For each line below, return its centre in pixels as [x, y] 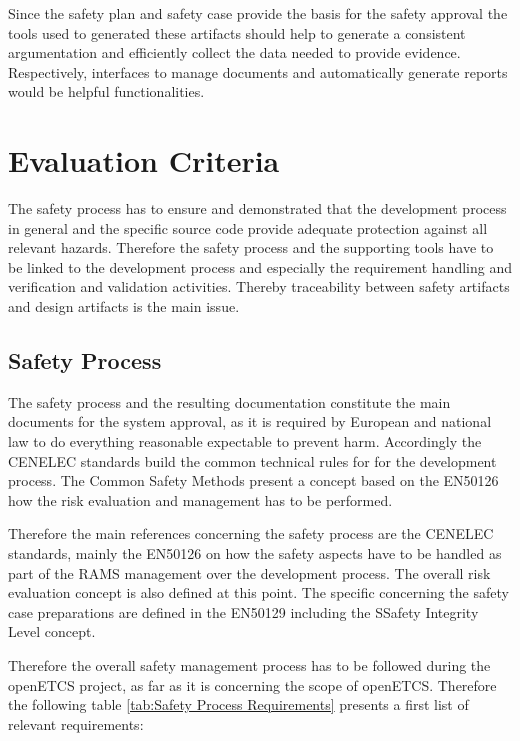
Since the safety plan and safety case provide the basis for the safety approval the [258, 13]
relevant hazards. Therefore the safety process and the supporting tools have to [251, 247]
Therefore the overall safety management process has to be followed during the [249, 664]
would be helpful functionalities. [106, 91]
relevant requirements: [76, 723]
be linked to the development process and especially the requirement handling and [260, 266]
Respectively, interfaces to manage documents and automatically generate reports [258, 71]
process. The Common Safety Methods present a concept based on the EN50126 [253, 480]
